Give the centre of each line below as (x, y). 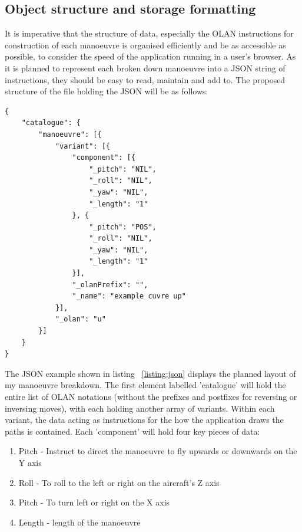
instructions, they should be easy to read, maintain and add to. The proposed (145, 79)
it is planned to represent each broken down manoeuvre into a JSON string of (145, 68)
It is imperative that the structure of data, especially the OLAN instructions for (149, 33)
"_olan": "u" (80, 319)
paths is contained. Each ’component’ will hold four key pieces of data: (132, 431)
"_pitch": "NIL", (123, 169)
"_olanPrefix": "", (110, 285)
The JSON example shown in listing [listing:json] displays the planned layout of (150, 373)
